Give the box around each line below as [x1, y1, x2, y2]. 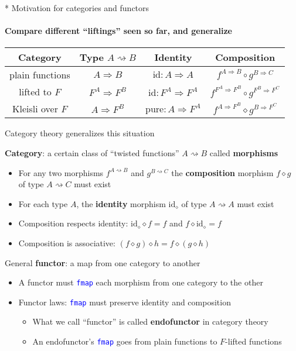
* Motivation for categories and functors [5, 2, 149, 13]
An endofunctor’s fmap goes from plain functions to [32, 335, 217, 347]
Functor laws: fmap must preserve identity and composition [18, 295, 231, 308]
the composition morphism [171, 166, 274, 178]
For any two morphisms [18, 166, 104, 178]
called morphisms [209, 146, 278, 159]
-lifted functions [225, 335, 282, 347]
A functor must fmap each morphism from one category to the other [18, 276, 263, 288]
